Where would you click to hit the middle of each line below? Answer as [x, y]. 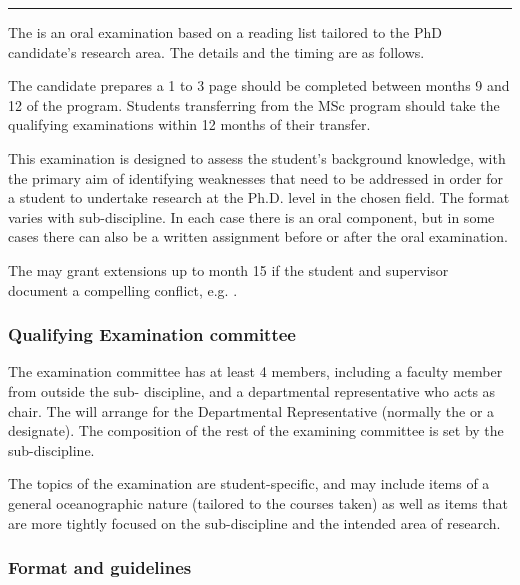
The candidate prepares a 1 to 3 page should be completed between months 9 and [259, 85]
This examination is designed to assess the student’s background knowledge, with [257, 157]
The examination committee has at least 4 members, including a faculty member [255, 371]
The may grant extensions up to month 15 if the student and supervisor [228, 269]
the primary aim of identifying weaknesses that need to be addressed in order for [255, 177]
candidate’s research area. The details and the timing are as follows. [216, 51]
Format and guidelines [100, 567]
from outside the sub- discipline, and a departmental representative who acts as [252, 390]
